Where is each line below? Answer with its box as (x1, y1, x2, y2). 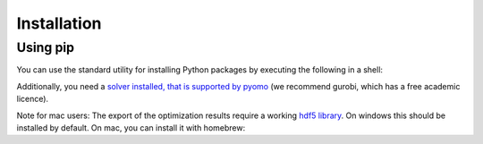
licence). (16, 94, 49, 105)
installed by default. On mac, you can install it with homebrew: (16, 122, 246, 133)
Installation (16, 13, 102, 33)
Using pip (16, 39, 75, 55)
